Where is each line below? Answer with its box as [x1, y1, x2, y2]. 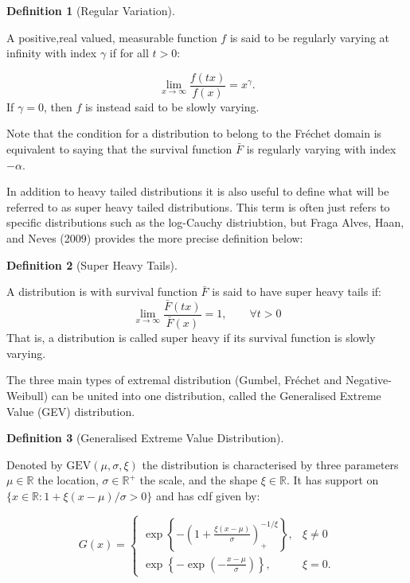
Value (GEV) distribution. [6, 402, 135, 419]
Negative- [346, 371, 392, 388]
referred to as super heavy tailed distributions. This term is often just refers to [6, 198, 390, 215]
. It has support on [286, 472, 379, 488]
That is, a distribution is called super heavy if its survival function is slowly [6, 329, 376, 346]
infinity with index [6, 45, 97, 61]
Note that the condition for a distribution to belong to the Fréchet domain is [6, 125, 382, 142]
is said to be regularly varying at [229, 29, 390, 45]
